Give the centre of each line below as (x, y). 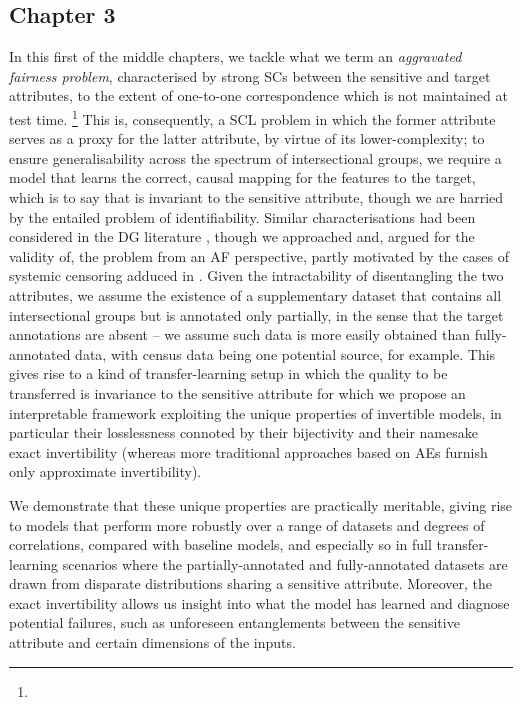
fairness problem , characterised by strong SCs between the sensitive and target (250, 75)
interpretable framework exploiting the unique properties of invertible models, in (255, 412)
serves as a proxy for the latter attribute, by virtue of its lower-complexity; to (247, 138)
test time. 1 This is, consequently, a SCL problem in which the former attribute (252, 117)
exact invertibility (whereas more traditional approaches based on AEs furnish (248, 451)
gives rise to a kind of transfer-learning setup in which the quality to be (228, 373)
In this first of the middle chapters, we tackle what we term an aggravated (235, 56)
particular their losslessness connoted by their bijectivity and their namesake (243, 432)
